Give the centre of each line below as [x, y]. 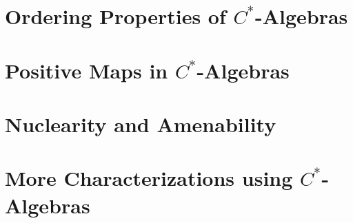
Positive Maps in [87, 70]
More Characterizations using [149, 178]
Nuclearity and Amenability [141, 124]
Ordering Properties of [115, 16]
